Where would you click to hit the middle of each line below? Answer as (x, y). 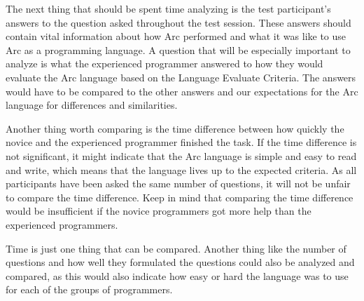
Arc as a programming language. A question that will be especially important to (178, 49)
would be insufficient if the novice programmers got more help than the (159, 211)
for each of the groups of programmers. (89, 289)
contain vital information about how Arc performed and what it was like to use (176, 36)
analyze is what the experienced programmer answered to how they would (164, 63)
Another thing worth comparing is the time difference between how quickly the (175, 128)
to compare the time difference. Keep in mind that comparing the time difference (180, 197)
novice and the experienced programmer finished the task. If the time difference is (181, 142)
